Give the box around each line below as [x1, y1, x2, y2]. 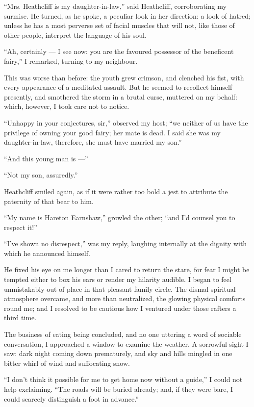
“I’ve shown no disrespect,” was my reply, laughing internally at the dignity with [4, 238, 247, 249]
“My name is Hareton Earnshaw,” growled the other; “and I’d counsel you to [4, 212, 235, 223]
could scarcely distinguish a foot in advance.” [4, 393, 139, 404]
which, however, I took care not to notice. [4, 101, 129, 111]
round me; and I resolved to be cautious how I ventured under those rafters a [4, 303, 236, 313]
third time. [4, 312, 37, 323]
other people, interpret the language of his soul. [4, 29, 147, 40]
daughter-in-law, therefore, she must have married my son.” [4, 137, 182, 147]
